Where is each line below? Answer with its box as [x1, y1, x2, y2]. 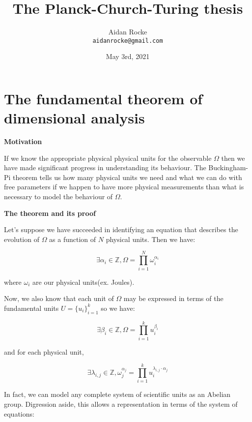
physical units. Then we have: [106, 234, 196, 244]
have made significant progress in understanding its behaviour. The [4, 162, 206, 173]
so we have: [101, 302, 135, 313]
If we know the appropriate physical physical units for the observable [4, 152, 212, 163]
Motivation [4, 136, 42, 147]
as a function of [49, 234, 96, 244]
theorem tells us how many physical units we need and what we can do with [13, 172, 242, 182]
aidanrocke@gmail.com [92, 37, 163, 44]
